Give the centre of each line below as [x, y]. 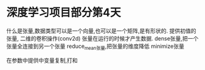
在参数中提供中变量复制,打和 [42, 60]
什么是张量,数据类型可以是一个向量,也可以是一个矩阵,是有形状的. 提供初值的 [102, 31]
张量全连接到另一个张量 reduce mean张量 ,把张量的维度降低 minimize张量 [95, 47]
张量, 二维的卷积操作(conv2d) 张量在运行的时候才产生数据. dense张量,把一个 [102, 38]
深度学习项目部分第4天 [64, 13]
